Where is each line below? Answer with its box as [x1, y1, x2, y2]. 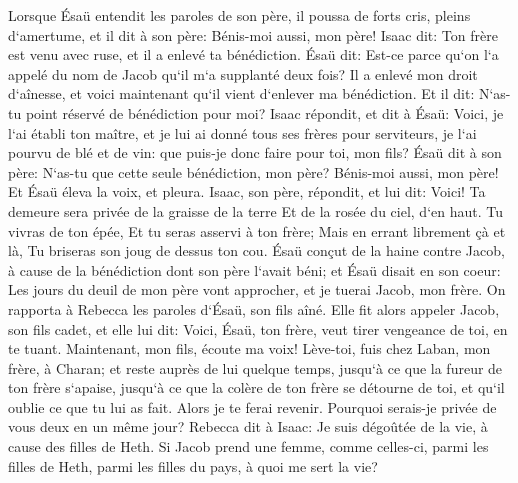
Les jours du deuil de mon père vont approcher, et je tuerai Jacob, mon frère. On [8, 279, 506, 300]
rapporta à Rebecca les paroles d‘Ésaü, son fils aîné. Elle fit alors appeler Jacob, [8, 298, 500, 319]
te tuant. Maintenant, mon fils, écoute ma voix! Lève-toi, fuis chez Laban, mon [8, 338, 491, 359]
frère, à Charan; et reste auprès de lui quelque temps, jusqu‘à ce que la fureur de [8, 357, 503, 378]
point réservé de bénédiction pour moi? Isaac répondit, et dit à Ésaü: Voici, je [25, 102, 504, 123]
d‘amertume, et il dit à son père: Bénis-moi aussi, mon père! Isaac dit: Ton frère [8, 24, 498, 45]
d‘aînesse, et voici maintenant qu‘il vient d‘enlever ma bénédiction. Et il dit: [8, 83, 475, 104]
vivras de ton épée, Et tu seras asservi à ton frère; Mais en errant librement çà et [8, 220, 506, 241]
